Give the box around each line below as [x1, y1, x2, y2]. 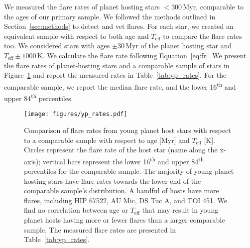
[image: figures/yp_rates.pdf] [24, 111, 127, 118]
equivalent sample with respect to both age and [4, 30, 149, 41]
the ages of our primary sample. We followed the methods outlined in [4, 11, 216, 21]
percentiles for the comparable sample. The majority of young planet [24, 165, 234, 176]
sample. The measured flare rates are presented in [24, 224, 176, 235]
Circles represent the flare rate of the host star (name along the [24, 144, 218, 155]
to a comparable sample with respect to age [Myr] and [24, 134, 190, 145]
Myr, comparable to [183, 1, 244, 11]
